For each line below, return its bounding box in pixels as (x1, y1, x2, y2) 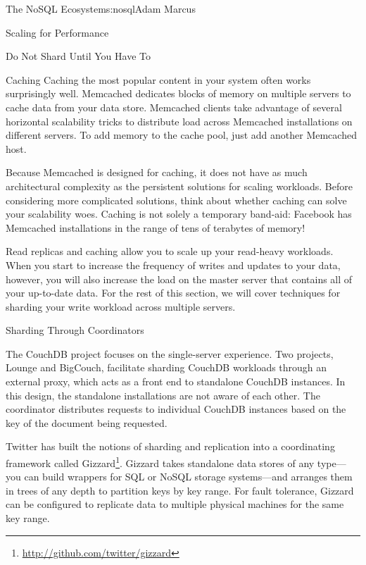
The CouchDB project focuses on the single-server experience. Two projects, (6, 346, 334, 361)
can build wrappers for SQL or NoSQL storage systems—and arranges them (24, 469, 353, 484)
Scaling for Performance (6, 25, 109, 39)
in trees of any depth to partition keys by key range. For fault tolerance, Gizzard (6, 483, 354, 497)
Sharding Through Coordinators (6, 323, 144, 337)
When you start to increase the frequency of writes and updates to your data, (6, 257, 341, 272)
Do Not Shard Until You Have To (6, 49, 151, 63)
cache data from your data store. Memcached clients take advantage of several (6, 99, 342, 114)
